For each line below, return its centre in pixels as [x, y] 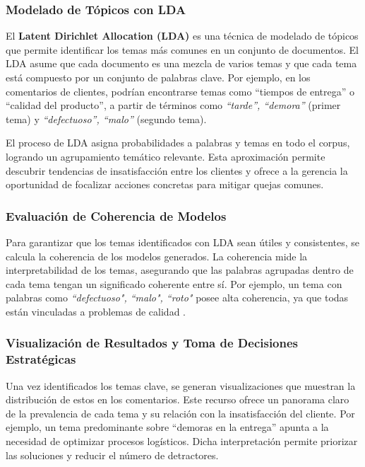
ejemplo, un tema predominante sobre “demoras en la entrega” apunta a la [167, 427]
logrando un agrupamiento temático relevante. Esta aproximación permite [166, 156]
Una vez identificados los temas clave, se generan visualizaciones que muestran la [181, 385]
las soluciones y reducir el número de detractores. [112, 455]
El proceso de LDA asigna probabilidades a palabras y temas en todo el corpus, [178, 143]
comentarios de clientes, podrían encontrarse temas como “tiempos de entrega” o [180, 91]
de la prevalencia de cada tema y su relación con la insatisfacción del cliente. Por [180, 413]
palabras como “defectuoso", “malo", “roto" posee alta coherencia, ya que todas [177, 298]
